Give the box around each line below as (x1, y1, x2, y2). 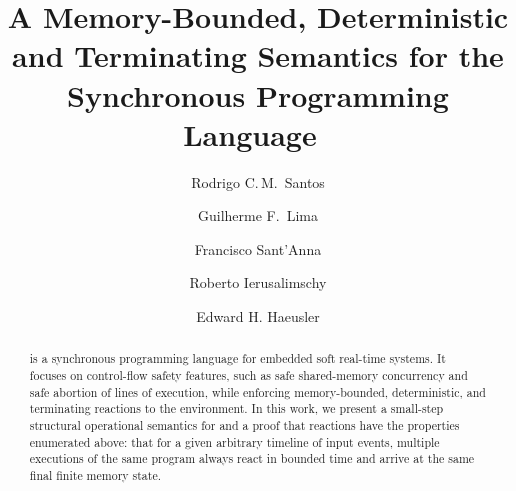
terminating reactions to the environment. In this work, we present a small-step (29, 400, 444, 417)
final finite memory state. (29, 467, 162, 484)
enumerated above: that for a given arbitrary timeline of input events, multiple (29, 433, 440, 450)
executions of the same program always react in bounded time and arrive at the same (29, 450, 475, 467)
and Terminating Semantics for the (12, 35, 504, 76)
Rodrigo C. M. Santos (191, 171, 325, 192)
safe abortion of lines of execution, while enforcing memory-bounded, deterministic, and (29, 383, 486, 400)
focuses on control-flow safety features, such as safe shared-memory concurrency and (29, 367, 468, 384)
